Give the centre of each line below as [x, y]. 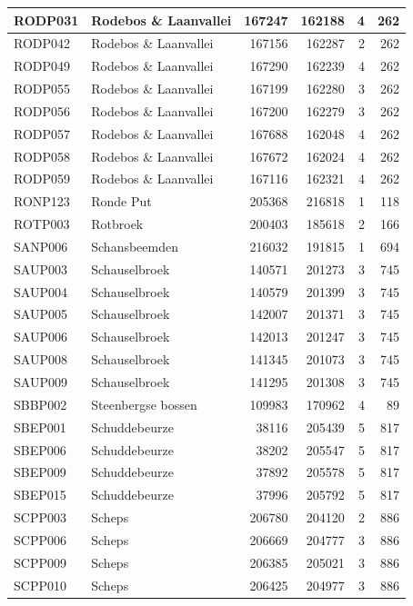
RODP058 [42, 156]
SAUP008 [40, 359]
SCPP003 [40, 517]
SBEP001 [40, 427]
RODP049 [42, 66]
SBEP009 [40, 472]
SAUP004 [40, 291]
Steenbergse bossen [144, 404]
